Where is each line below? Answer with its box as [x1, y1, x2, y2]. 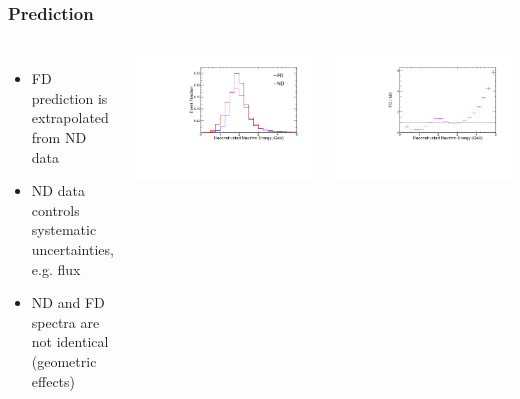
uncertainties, [31, 238, 114, 259]
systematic [31, 219, 97, 240]
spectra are [31, 311, 100, 332]
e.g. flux [31, 258, 81, 279]
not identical [31, 331, 109, 352]
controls [31, 199, 80, 220]
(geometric [31, 350, 97, 371]
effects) [31, 370, 76, 391]
